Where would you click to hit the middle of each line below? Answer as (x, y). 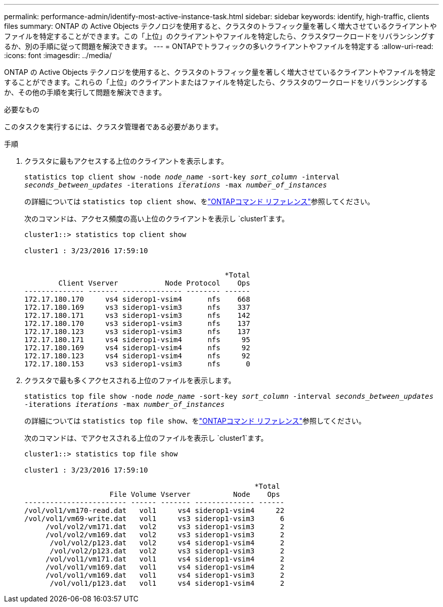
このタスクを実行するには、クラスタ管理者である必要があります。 (114, 127)
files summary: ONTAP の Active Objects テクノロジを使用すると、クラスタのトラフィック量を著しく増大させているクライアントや (220, 26)
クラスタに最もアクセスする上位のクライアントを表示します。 (126, 161)
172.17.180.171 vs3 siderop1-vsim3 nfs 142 (137, 315)
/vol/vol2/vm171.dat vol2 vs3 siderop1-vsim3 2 (165, 527)
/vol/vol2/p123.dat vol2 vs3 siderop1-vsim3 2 (167, 551)
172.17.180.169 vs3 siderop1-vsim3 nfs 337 (137, 307)
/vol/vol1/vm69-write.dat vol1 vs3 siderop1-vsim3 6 (154, 519)
